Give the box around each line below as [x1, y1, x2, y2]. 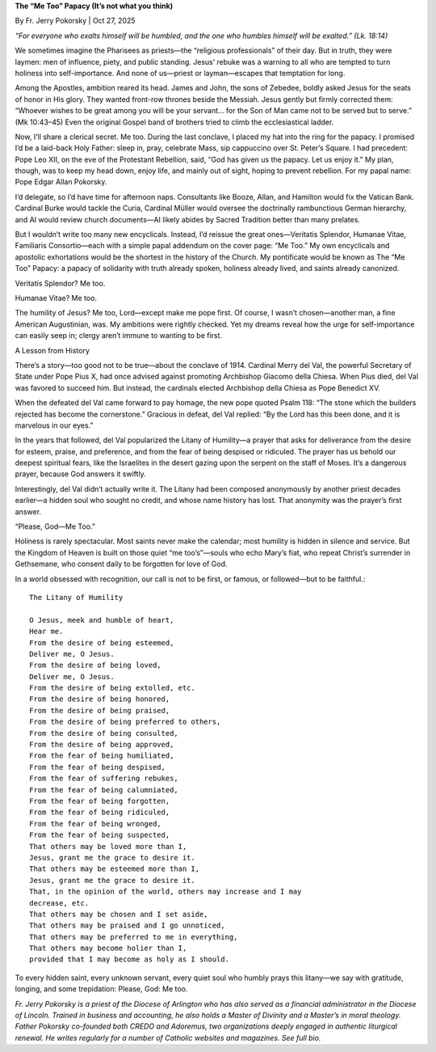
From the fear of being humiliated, [29, 751, 174, 760]
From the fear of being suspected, [29, 830, 170, 840]
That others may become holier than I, [29, 944, 187, 953]
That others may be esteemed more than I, [29, 864, 200, 873]
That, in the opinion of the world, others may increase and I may [29, 887, 302, 897]
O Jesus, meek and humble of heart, [29, 615, 174, 624]
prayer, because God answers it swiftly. [15, 469, 147, 479]
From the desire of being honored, [29, 695, 170, 703]
